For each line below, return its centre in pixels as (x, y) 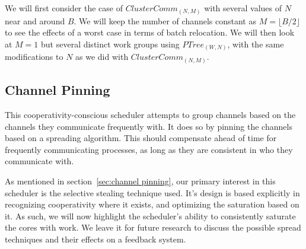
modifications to (34, 57)
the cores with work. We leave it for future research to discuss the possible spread (153, 227)
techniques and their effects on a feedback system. (95, 239)
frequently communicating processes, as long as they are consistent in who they (149, 149)
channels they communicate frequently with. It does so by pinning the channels (149, 126)
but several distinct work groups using (110, 44)
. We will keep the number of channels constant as (165, 20)
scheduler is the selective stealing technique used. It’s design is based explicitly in (152, 192)
